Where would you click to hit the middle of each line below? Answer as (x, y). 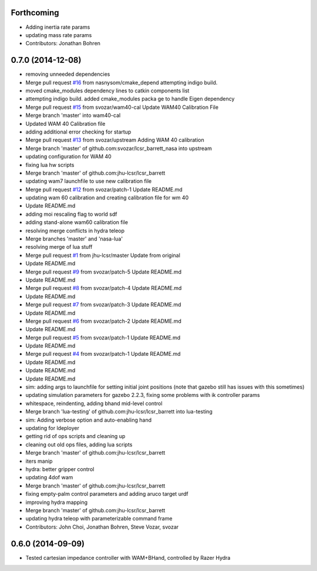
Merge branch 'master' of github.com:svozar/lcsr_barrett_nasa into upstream (119, 148)
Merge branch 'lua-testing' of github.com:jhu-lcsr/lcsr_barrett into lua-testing (119, 412)
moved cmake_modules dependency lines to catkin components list (107, 91)
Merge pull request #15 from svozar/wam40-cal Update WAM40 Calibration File (122, 107)
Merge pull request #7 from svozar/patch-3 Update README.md (103, 305)
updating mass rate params (59, 35)
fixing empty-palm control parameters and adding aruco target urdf (107, 494)
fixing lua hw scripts (50, 165)
